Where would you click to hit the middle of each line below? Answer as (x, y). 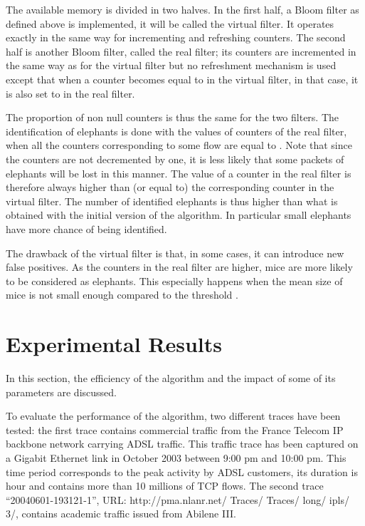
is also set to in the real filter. (70, 93)
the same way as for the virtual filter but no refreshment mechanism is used (171, 65)
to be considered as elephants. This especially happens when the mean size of (174, 280)
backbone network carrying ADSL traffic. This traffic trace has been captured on (182, 444)
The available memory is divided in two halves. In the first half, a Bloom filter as (182, 9)
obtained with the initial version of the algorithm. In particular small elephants (179, 215)
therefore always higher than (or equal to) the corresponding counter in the (170, 187)
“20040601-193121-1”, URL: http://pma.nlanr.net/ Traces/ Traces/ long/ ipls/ (178, 499)
